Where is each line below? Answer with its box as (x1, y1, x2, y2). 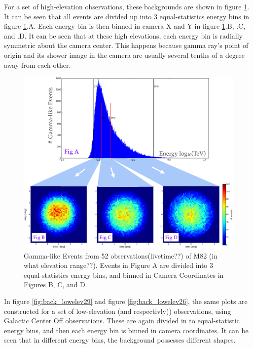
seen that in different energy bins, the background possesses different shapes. (4, 335, 236, 345)
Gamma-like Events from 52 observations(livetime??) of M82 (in (24, 250, 217, 261)
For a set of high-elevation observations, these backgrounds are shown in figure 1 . (4, 1, 250, 11)
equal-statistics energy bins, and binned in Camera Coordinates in (24, 269, 224, 280)
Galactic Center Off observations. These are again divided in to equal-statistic (4, 315, 240, 326)
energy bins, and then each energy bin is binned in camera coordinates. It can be (4, 325, 249, 335)
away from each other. (4, 59, 71, 70)
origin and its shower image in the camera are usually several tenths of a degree (4, 49, 245, 60)
